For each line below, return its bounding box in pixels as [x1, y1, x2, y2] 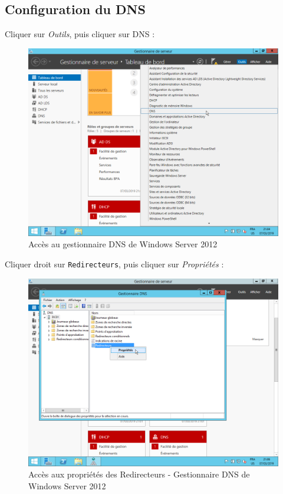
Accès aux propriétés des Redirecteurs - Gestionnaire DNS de [28, 468, 250, 480]
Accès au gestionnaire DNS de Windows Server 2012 [28, 238, 218, 250]
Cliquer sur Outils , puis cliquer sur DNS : [5, 28, 155, 40]
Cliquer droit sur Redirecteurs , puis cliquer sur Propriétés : [5, 257, 224, 270]
